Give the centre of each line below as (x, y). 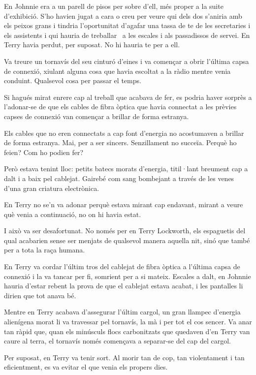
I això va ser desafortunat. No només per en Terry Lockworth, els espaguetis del (125, 231)
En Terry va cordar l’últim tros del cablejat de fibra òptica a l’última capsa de (122, 266)
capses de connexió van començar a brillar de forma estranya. (96, 116)
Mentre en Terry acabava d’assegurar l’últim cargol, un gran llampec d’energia (122, 312)
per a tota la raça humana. (45, 250)
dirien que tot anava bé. (40, 295)
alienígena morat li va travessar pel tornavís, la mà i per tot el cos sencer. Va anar (128, 322)
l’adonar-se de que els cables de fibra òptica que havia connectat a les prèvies (120, 107)
